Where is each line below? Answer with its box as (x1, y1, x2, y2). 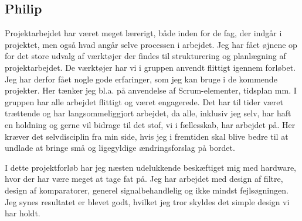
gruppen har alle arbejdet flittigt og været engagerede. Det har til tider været (5, 95, 283, 108)
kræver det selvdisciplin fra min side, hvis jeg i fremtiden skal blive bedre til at (5, 130, 289, 142)
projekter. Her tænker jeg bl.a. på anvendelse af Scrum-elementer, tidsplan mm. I (5, 84, 297, 96)
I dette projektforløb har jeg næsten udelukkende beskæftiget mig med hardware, (5, 161, 296, 173)
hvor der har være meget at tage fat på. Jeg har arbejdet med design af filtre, (5, 172, 283, 185)
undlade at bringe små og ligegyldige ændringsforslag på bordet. (5, 141, 235, 154)
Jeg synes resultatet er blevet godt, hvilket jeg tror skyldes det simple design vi (5, 195, 290, 208)
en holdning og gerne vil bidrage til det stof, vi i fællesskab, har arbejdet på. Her (5, 118, 296, 130)
